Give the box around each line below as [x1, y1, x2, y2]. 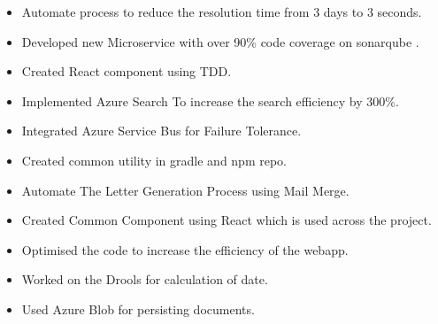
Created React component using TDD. [21, 62, 232, 81]
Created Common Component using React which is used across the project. [21, 211, 432, 229]
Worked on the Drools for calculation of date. [21, 270, 268, 289]
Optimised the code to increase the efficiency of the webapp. [21, 240, 349, 258]
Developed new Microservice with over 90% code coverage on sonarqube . [21, 32, 419, 50]
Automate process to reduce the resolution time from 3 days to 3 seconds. [21, 3, 422, 20]
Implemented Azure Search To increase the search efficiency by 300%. [21, 91, 399, 110]
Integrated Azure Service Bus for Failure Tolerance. [21, 121, 302, 140]
